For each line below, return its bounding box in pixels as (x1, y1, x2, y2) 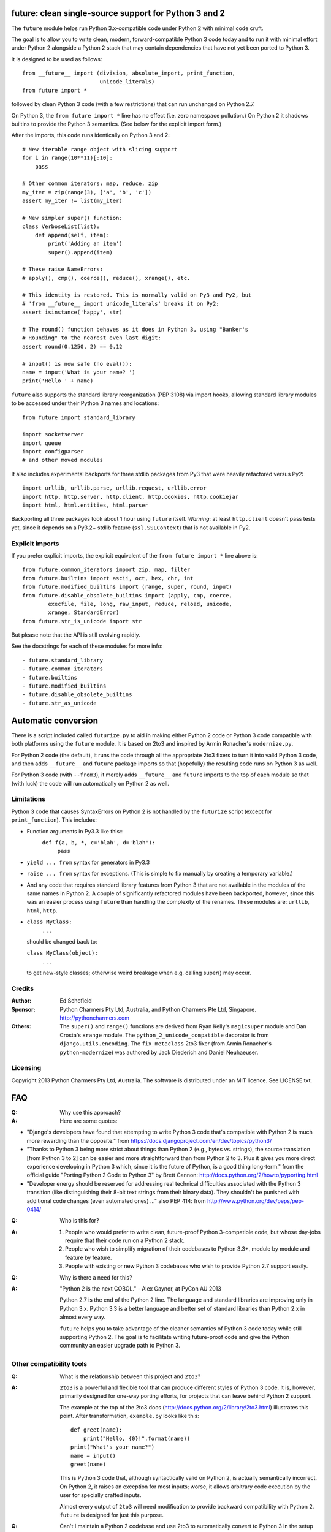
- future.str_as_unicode (22, 699, 97, 707)
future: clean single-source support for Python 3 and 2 (11, 8, 225, 18)
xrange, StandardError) (48, 609, 120, 616)
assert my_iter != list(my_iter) (22, 197, 123, 205)
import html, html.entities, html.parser (22, 502, 148, 509)
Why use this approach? (59, 1109, 121, 1116)
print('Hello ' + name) (22, 377, 94, 384)
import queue (22, 439, 61, 447)
